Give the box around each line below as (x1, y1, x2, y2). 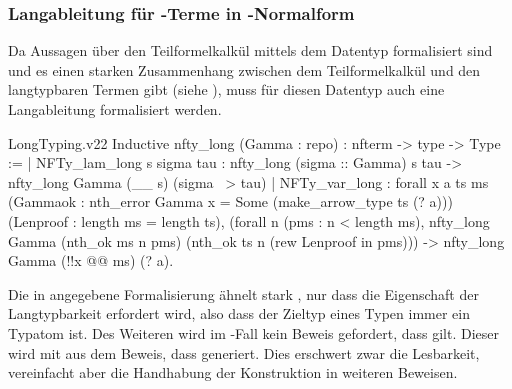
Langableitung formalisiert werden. (8, 99, 222, 119)
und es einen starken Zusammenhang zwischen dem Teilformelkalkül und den (8, 59, 481, 80)
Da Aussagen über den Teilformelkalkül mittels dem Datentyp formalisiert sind (8, 40, 493, 61)
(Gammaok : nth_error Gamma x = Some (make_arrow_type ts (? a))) (8, 191, 453, 212)
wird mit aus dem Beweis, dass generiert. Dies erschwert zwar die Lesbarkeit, (8, 342, 480, 363)
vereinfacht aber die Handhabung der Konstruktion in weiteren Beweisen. (8, 362, 458, 383)
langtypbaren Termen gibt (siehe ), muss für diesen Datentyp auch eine (8, 79, 445, 100)
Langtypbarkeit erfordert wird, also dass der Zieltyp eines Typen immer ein (8, 303, 470, 324)
